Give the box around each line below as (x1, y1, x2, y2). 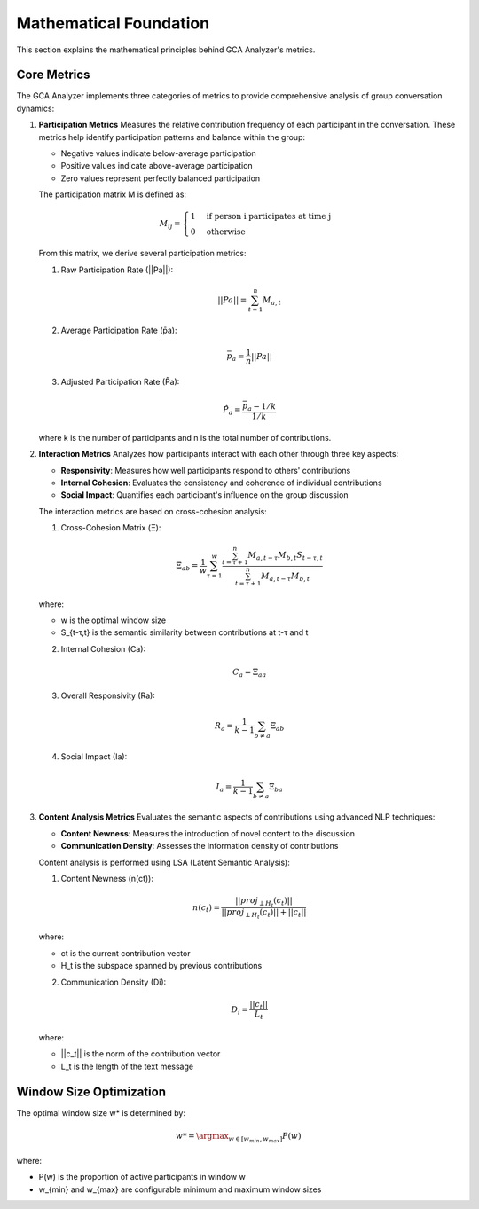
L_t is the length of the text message (60, 1061, 194, 1072)
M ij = (159, 218, 181, 231)
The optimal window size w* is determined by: (16, 1107, 186, 1118)
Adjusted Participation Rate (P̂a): (60, 377, 180, 388)
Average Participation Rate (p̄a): (60, 325, 177, 336)
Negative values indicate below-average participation (60, 148, 256, 159)
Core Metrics (16, 67, 90, 82)
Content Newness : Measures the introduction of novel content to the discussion (60, 828, 355, 838)
